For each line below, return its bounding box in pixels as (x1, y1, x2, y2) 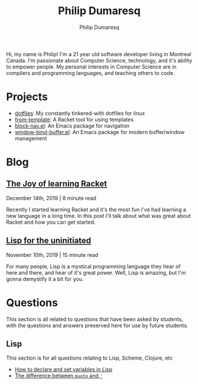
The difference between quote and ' (14, 372, 103, 379)
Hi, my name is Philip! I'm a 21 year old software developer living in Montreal (6, 50, 191, 57)
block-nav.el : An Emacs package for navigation (14, 122, 130, 129)
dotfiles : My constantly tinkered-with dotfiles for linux (14, 109, 145, 116)
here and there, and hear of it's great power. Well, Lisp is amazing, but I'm (6, 269, 186, 276)
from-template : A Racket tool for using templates (14, 116, 134, 123)
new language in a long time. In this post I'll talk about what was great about (6, 212, 191, 219)
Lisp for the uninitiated (6, 236, 92, 246)
